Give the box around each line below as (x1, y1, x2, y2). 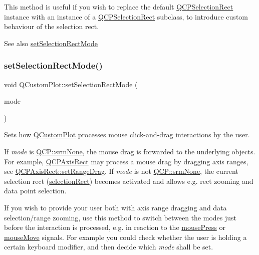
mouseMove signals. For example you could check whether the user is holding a (4, 231, 247, 242)
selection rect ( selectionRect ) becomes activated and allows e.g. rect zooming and (4, 175, 253, 186)
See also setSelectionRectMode (4, 38, 98, 48)
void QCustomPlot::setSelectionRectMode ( (4, 79, 138, 89)
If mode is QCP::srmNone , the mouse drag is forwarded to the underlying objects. (4, 146, 255, 156)
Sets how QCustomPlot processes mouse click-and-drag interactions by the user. (4, 129, 250, 140)
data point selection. (4, 185, 67, 196)
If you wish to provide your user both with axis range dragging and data (4, 202, 227, 212)
